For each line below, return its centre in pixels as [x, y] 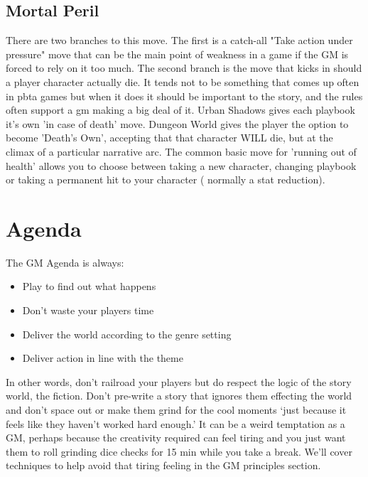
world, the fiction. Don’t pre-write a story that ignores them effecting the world [179, 396]
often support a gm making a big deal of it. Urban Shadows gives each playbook [180, 110]
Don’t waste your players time [88, 310]
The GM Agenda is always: [65, 262]
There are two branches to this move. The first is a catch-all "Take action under [179, 40]
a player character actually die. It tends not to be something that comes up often [183, 81]
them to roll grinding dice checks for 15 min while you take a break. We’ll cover [179, 451]
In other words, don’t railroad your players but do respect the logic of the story [179, 381]
